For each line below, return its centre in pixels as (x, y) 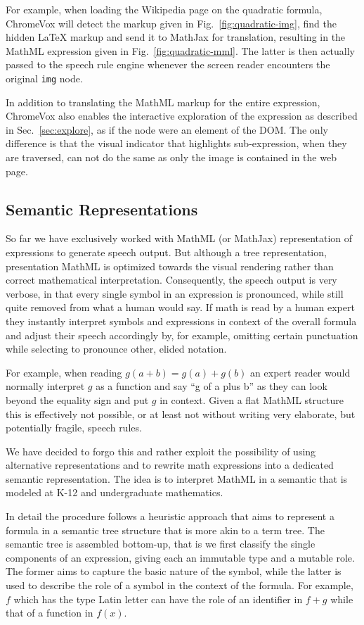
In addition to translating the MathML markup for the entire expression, (163, 102)
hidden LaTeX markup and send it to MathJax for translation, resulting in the (176, 37)
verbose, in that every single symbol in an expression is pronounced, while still (175, 293)
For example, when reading (64, 372)
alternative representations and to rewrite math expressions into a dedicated (170, 465)
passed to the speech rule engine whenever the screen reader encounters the (168, 64)
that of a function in (50, 613)
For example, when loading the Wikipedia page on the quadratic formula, (164, 9)
